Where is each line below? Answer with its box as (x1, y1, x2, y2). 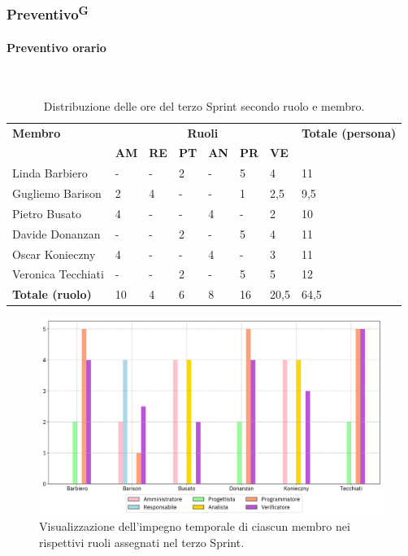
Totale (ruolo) (12, 286, 92, 303)
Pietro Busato (12, 204, 81, 221)
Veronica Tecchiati (12, 265, 104, 282)
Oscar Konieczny (12, 245, 96, 262)
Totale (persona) (301, 124, 397, 141)
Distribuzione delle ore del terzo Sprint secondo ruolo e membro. (43, 97, 365, 114)
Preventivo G (7, 2, 89, 24)
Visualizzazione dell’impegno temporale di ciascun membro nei (39, 518, 350, 535)
